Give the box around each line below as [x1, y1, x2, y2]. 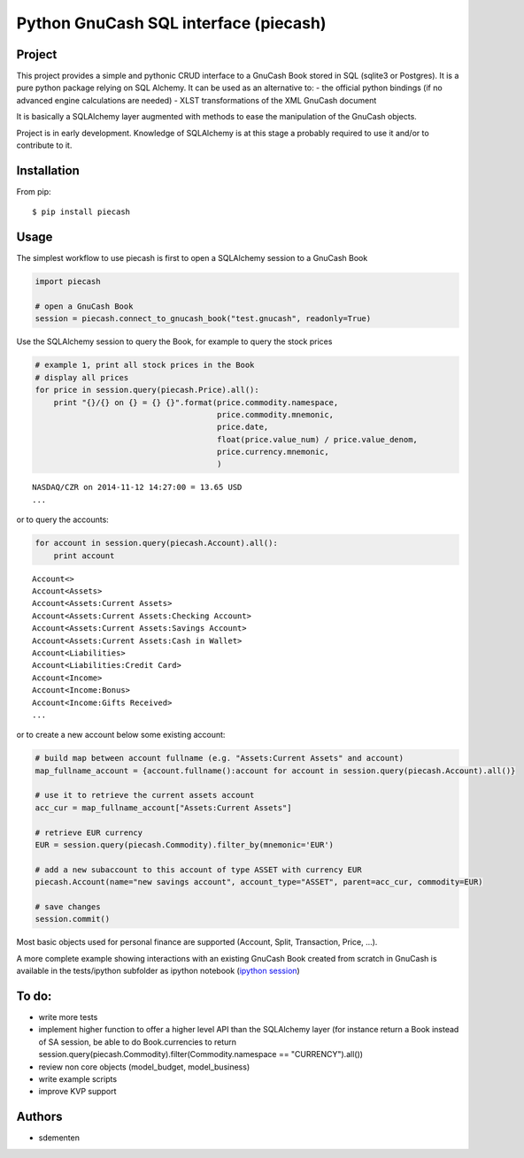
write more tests [38, 1012, 98, 1023]
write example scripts [38, 1073, 118, 1084]
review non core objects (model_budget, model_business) [38, 1062, 250, 1072]
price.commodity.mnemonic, [217, 410, 335, 419]
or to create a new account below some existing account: [16, 730, 226, 740]
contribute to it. [16, 140, 73, 150]
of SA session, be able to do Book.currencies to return [38, 1036, 237, 1047]
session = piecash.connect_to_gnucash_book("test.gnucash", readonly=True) [35, 314, 372, 324]
